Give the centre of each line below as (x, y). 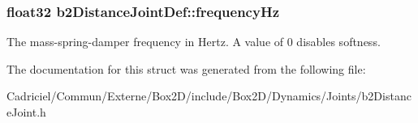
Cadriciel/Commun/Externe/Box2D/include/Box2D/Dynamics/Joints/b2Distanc (209, 96)
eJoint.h (26, 112)
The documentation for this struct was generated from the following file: (186, 68)
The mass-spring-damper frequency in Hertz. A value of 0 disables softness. (194, 42)
